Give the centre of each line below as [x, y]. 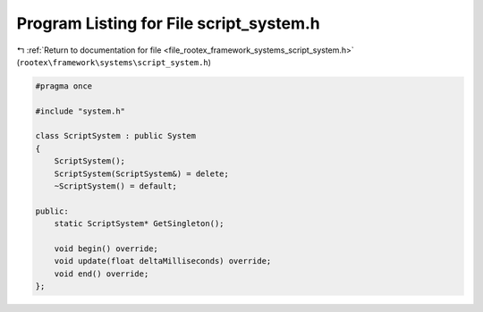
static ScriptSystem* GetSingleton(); [139, 224]
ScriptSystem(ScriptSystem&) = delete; [142, 173]
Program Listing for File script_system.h [169, 23]
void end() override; [102, 274]
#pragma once [64, 86]
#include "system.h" [80, 111]
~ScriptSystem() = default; [116, 186]
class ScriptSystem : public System [116, 136]
